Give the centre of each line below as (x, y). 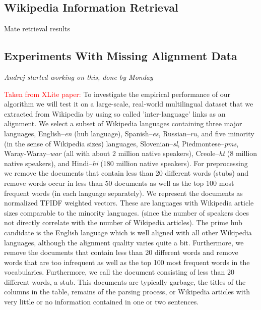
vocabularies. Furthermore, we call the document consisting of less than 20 (119, 272)
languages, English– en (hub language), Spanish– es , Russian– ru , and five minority (129, 133)
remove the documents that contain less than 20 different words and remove (121, 252)
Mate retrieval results (37, 29)
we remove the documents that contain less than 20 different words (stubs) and (126, 173)
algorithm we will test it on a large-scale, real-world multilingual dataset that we (129, 104)
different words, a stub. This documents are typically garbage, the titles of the (125, 281)
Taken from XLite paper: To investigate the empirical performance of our (117, 94)
